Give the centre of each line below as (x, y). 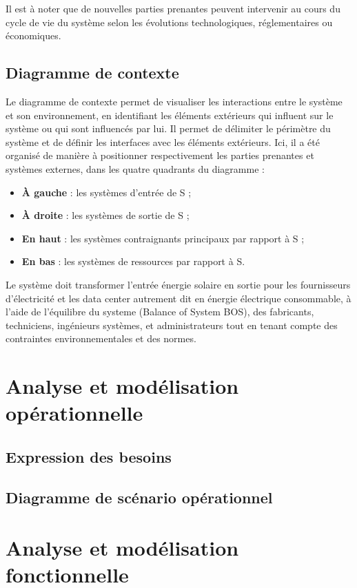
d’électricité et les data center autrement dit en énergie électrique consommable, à (178, 298)
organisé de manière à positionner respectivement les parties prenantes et (160, 155)
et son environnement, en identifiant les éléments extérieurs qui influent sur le (170, 115)
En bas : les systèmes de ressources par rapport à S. (133, 261)
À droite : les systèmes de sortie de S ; (105, 215)
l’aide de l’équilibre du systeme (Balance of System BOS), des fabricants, (160, 312)
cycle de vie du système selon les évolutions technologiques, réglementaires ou (169, 22)
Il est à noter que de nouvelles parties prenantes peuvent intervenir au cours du (173, 8)
